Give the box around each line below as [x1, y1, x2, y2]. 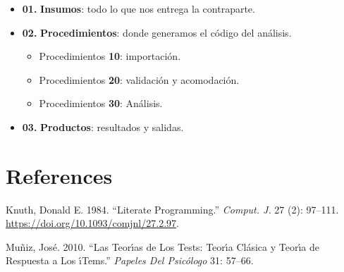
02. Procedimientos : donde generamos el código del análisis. [22, 25, 292, 39]
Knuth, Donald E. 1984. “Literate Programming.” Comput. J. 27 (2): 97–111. [6, 202, 339, 216]
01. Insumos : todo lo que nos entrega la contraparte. [22, 1, 255, 16]
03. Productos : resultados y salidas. [22, 119, 184, 134]
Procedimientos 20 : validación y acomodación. [39, 72, 240, 87]
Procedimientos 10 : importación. [39, 49, 181, 63]
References [6, 161, 113, 190]
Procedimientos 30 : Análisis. [39, 96, 163, 111]
